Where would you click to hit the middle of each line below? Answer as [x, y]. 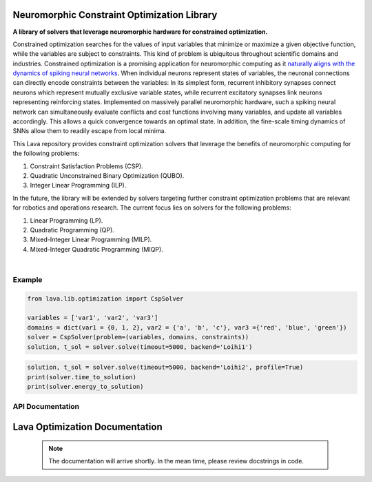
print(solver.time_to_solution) [82, 377]
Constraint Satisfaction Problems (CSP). [87, 166]
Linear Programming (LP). [66, 220]
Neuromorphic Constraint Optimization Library [115, 15]
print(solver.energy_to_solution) [85, 386]
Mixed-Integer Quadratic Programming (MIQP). [96, 249]
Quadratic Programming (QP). [72, 230]
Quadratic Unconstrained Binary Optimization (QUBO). [107, 175]
